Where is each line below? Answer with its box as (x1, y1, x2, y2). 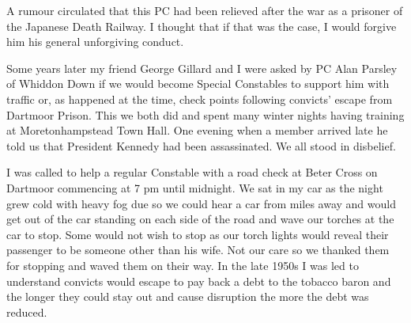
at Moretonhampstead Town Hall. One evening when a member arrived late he (6, 122, 388, 139)
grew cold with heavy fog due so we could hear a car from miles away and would (6, 195, 396, 211)
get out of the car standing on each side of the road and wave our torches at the (6, 211, 394, 227)
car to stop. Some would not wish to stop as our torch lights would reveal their (6, 226, 389, 242)
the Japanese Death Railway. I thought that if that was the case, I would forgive (6, 17, 397, 34)
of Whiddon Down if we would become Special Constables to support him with (6, 75, 390, 92)
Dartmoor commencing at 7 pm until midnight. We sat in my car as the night (6, 179, 383, 196)
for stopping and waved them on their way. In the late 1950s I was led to (6, 256, 359, 273)
